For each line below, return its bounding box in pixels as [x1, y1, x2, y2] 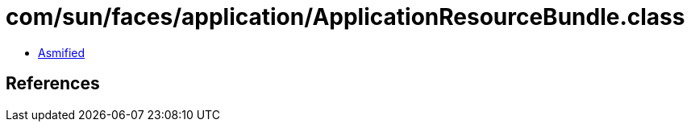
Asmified [38, 45, 85, 60]
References [6, 73, 100, 94]
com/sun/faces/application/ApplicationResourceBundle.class [6, 3, 685, 31]
